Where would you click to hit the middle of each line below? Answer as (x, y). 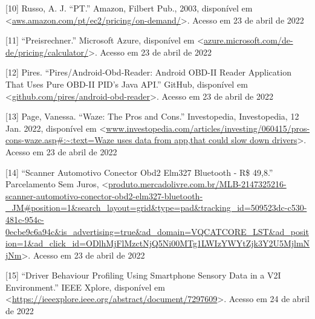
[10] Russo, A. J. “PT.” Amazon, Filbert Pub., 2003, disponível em (129, 8)
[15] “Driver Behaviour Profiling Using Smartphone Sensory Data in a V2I (143, 275)
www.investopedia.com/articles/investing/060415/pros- (208, 128)
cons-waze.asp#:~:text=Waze (60, 140)
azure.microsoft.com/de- (248, 40)
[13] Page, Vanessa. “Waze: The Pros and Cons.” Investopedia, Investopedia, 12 (152, 116)
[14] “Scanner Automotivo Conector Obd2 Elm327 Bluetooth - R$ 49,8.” (139, 172)
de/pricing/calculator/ (47, 52)
